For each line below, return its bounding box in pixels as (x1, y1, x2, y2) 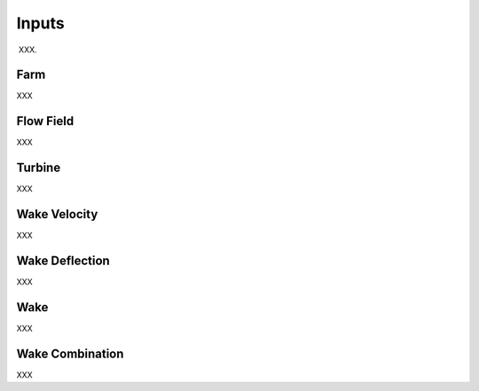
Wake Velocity (16, 207, 98, 222)
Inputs (16, 13, 66, 33)
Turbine (16, 160, 61, 176)
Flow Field (16, 113, 75, 129)
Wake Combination (16, 346, 124, 361)
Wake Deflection (16, 253, 110, 268)
